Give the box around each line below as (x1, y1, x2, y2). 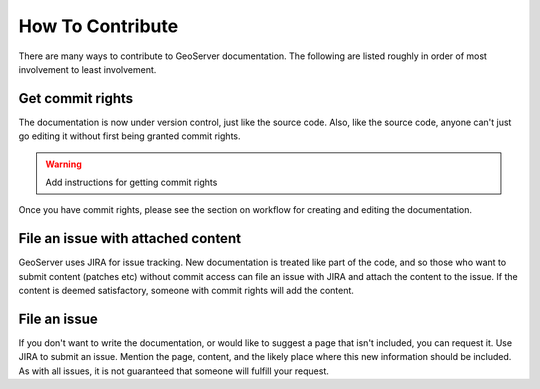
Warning (45, 158, 82, 170)
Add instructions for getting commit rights (45, 176, 218, 189)
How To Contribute (18, 15, 179, 37)
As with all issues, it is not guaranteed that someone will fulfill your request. (18, 365, 330, 377)
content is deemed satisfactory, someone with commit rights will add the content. (18, 285, 355, 297)
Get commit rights (18, 90, 134, 107)
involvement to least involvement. (18, 63, 157, 75)
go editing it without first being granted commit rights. (18, 130, 241, 142)
